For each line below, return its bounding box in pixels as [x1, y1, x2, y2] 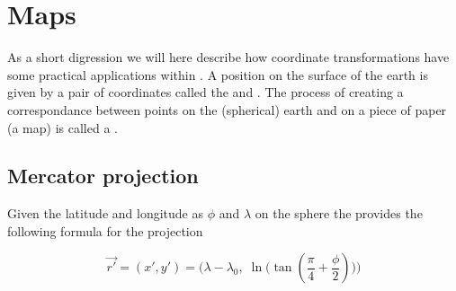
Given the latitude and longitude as [7, 204, 203, 223]
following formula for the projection [7, 221, 203, 240]
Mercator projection [7, 162, 199, 190]
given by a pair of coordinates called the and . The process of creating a [7, 83, 404, 101]
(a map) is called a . [7, 118, 118, 137]
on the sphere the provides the [255, 204, 423, 223]
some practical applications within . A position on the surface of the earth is [7, 65, 428, 84]
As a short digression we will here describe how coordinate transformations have [7, 48, 450, 66]
